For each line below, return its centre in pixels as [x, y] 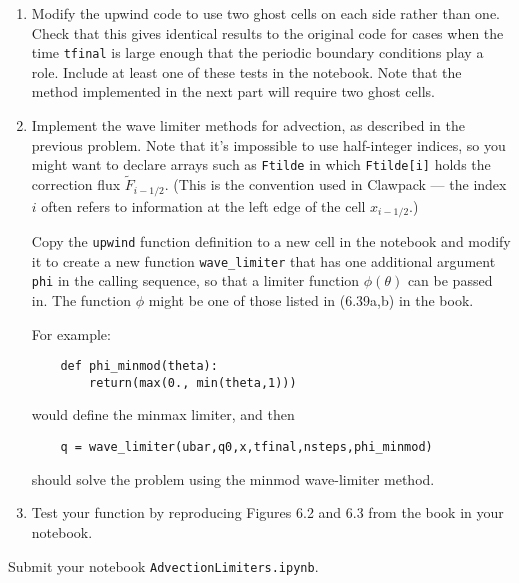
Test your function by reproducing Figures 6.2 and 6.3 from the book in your [267, 512]
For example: [71, 333]
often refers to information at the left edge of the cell [203, 205]
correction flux [76, 184]
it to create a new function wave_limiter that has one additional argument [263, 260]
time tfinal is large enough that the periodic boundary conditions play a [257, 52]
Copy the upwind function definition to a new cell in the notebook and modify [271, 241]
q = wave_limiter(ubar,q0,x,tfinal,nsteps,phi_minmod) [246, 447]
